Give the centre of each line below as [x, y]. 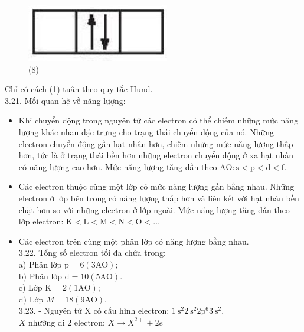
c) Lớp [30, 287]
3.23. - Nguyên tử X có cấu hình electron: [94, 310]
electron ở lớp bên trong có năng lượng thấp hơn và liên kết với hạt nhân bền [159, 198]
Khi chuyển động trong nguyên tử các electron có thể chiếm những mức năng [158, 120]
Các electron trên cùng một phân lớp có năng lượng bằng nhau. [134, 241]
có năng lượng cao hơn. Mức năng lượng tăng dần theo [118, 166]
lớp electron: [41, 221]
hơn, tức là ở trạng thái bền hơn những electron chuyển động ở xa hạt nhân [156, 155]
